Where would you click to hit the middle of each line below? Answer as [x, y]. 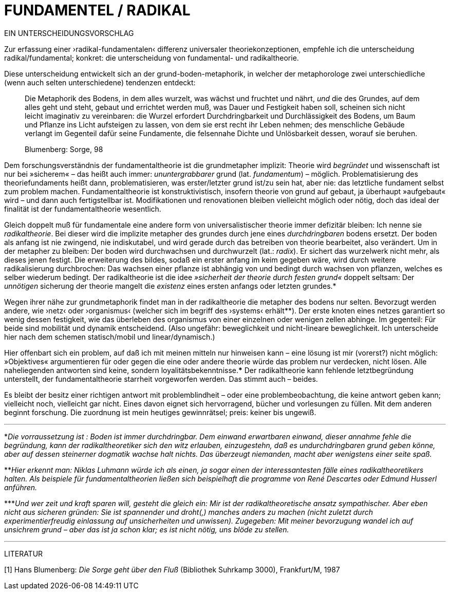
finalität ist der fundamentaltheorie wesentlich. [83, 209]
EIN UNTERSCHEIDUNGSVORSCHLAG [69, 33]
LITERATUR [24, 553]
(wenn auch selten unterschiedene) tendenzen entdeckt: [100, 82]
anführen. [21, 487]
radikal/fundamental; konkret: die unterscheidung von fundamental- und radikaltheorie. [152, 58]
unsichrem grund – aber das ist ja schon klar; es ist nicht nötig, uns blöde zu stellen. [147, 529]
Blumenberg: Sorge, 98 [64, 149]
